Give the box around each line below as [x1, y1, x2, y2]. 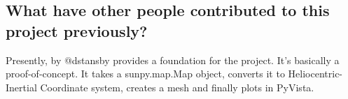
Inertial [6, 79, 37, 94]
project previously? [6, 20, 148, 41]
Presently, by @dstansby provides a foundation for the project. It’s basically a [6, 52, 340, 67]
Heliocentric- [288, 66, 343, 81]
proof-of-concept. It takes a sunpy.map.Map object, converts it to [6, 66, 285, 81]
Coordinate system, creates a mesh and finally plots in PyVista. [40, 79, 314, 94]
